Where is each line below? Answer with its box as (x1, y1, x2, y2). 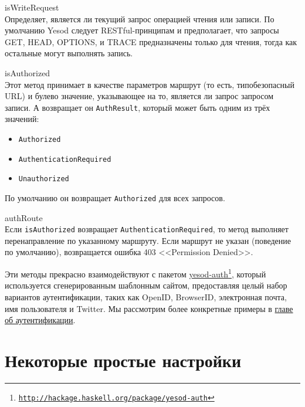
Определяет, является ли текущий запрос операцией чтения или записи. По (5, 12, 274, 25)
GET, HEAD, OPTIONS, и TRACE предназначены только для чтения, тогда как (5, 35, 297, 48)
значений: (5, 113, 39, 125)
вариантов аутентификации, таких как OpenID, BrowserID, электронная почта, (5, 290, 287, 303)
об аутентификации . (5, 314, 76, 326)
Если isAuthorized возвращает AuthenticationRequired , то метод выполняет (5, 223, 289, 235)
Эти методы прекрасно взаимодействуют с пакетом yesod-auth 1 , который (5, 266, 266, 280)
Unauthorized (18, 175, 69, 184)
